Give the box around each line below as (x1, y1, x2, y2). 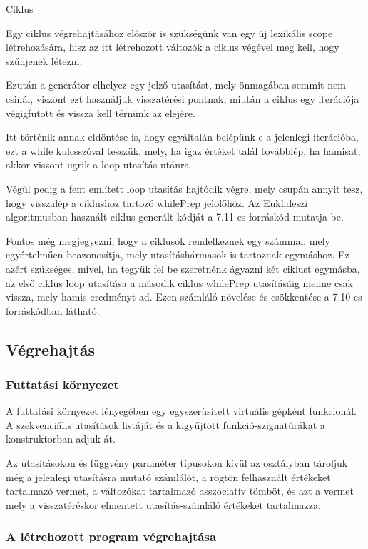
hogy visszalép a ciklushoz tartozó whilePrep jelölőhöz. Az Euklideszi (6, 195, 308, 210)
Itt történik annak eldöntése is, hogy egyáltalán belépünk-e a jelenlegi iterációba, (6, 129, 359, 144)
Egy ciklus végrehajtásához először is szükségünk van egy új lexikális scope (6, 25, 333, 40)
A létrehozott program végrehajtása (6, 528, 217, 545)
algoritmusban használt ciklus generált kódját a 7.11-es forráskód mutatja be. (6, 209, 344, 224)
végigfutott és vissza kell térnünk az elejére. (6, 105, 195, 120)
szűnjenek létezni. (6, 53, 83, 68)
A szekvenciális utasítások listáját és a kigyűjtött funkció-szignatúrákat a (6, 417, 325, 432)
